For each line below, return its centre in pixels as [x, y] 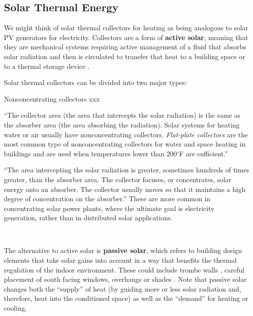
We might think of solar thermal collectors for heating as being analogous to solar [126, 28]
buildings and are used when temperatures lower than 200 [90, 153]
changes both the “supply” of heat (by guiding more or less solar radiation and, [123, 288]
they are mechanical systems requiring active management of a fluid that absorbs [125, 47]
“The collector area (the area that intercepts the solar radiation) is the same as [122, 115]
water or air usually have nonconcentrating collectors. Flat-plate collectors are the [126, 134]
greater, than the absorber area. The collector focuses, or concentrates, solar [118, 179]
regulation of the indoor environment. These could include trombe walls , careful [124, 269]
